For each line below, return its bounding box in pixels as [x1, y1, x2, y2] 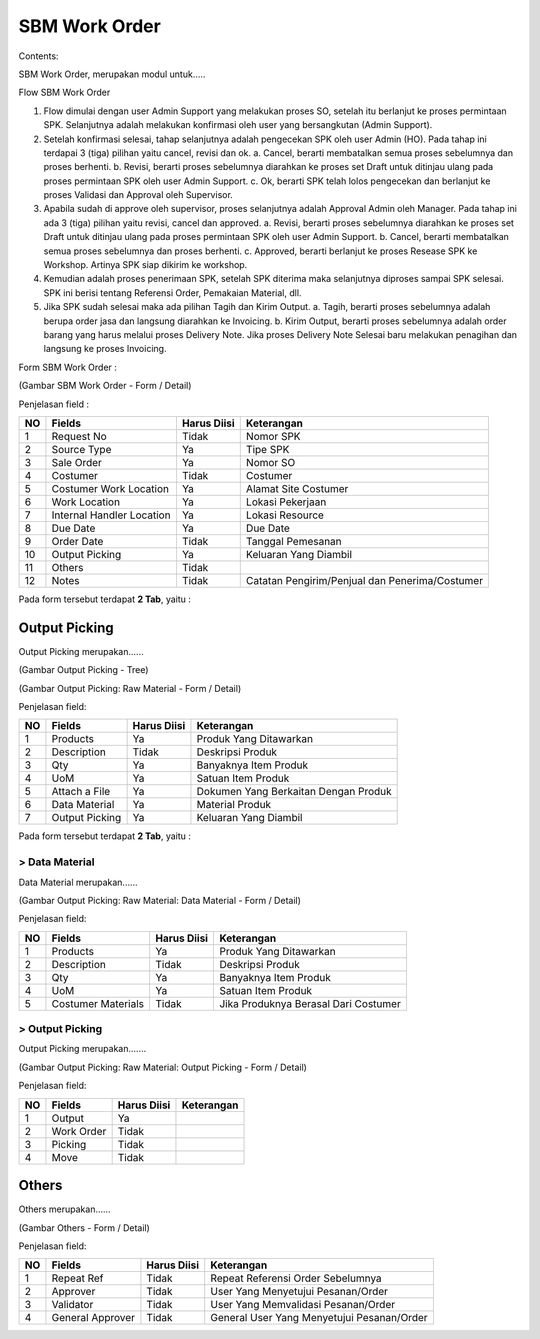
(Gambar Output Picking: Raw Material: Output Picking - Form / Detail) [18, 1061, 307, 1073]
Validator [51, 1298, 94, 1312]
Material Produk [196, 798, 272, 812]
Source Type [51, 442, 112, 456]
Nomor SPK [245, 429, 301, 443]
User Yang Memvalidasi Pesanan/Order [210, 1298, 395, 1312]
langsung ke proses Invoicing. [43, 343, 167, 355]
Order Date [51, 534, 104, 548]
